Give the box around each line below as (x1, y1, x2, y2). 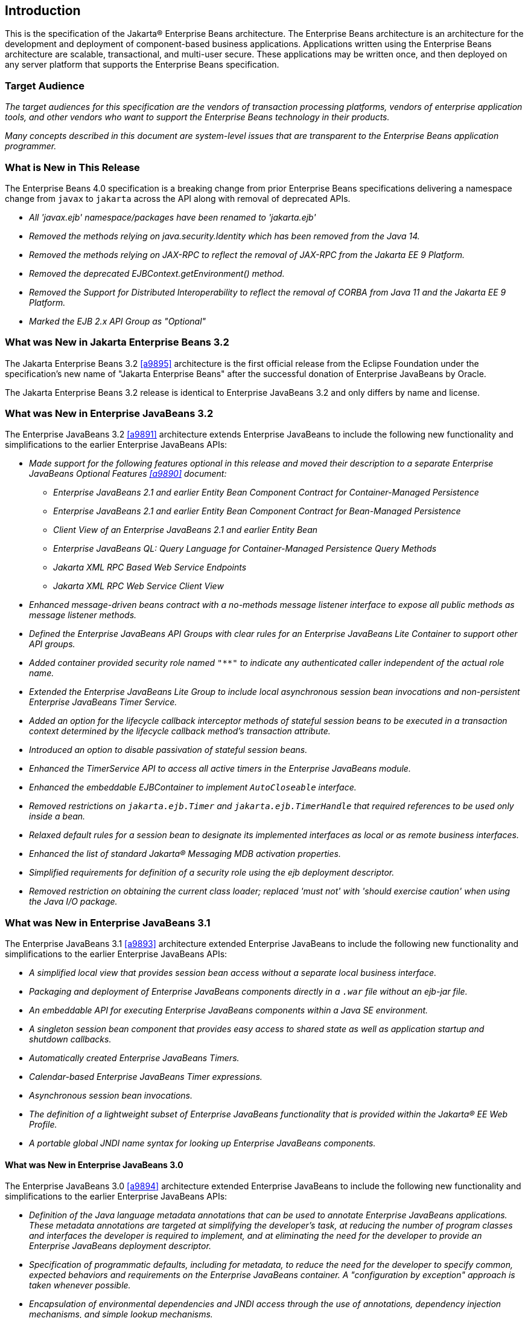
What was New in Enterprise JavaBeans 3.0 (5, 1159, 183, 1170)
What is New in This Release (5, 161, 140, 173)
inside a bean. (29, 811, 86, 822)
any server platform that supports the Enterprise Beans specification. (5, 59, 279, 70)
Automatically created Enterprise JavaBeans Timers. (29, 1053, 240, 1064)
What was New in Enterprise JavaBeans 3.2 (5, 407, 214, 420)
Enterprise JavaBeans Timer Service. (29, 697, 177, 708)
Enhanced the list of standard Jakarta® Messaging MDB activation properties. (29, 848, 341, 859)
